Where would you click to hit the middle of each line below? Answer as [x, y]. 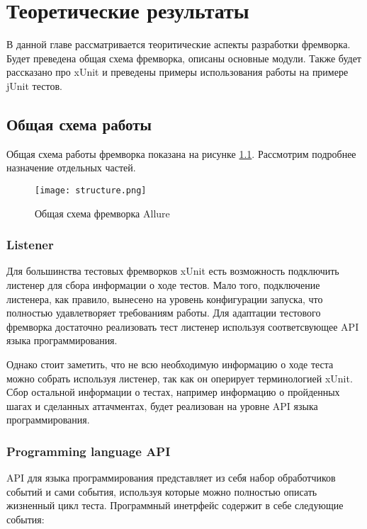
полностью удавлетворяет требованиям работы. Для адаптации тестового [164, 313]
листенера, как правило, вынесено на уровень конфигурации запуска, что [165, 298]
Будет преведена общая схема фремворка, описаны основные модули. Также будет [184, 58]
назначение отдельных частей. [71, 167]
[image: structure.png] [91, 190]
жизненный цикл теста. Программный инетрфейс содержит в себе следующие [175, 505]
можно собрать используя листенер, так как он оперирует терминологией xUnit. [180, 378]
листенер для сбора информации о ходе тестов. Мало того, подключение [163, 284]
